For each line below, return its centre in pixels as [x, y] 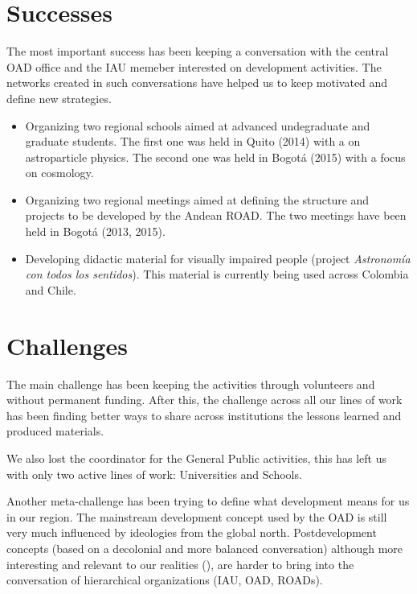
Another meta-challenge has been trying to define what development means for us [208, 501]
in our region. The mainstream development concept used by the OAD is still [197, 516]
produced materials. [55, 431]
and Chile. [51, 289]
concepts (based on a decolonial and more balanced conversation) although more [205, 548]
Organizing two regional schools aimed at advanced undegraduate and [198, 125]
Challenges [67, 345]
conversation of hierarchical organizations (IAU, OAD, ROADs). [165, 580]
